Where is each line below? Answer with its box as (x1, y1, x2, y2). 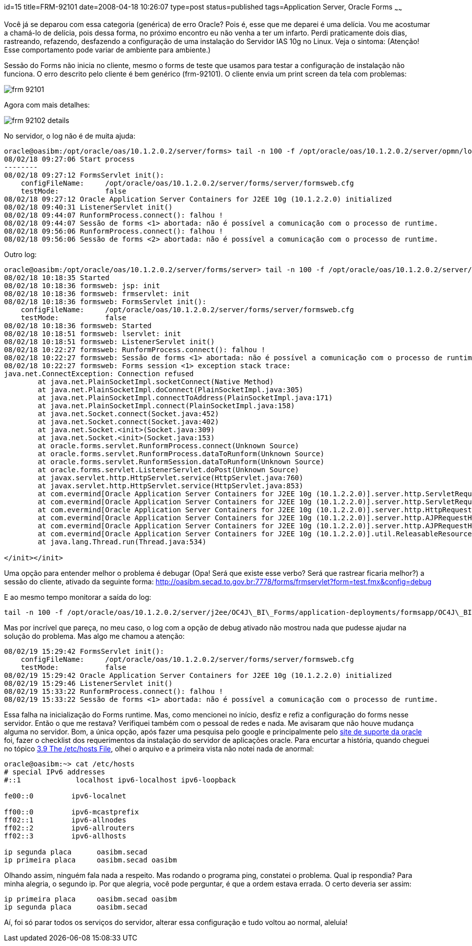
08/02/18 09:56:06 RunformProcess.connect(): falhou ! (4, 227, 223, 235)
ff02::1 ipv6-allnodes (4, 815, 126, 824)
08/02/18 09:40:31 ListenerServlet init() (4, 203, 173, 211)
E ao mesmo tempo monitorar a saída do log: (4, 592, 151, 601)
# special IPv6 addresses (4, 767, 105, 776)
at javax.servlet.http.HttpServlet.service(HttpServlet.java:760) (37, 473, 303, 482)
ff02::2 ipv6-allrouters (4, 823, 135, 832)
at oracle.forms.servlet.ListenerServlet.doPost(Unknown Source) (37, 465, 299, 474)
